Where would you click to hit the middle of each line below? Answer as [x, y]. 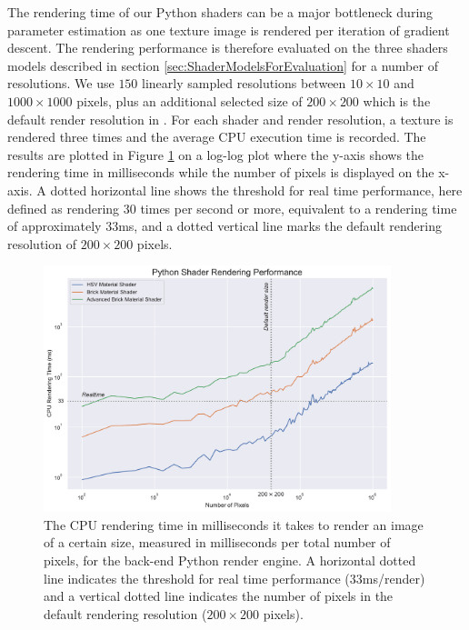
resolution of [42, 243]
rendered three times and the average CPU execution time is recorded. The [217, 137]
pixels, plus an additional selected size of [190, 100]
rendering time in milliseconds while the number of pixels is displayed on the [221, 172]
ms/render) [394, 578]
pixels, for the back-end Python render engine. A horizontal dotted [230, 560]
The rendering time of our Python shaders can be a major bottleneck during [220, 12]
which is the [397, 100]
